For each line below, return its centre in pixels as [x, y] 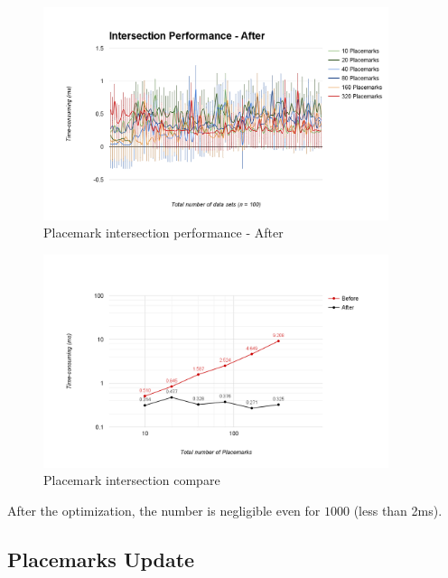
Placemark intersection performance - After [163, 233]
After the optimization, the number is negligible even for [164, 510]
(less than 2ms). [398, 510]
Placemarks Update [101, 559]
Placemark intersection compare [132, 480]
